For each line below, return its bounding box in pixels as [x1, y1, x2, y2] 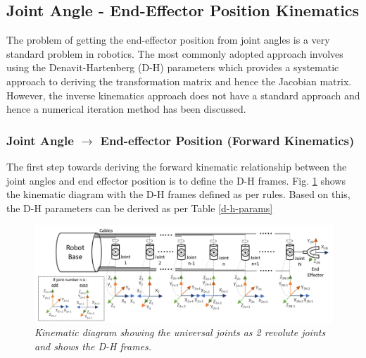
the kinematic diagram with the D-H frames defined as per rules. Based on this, [6, 187, 351, 202]
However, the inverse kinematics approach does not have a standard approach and [6, 87, 360, 102]
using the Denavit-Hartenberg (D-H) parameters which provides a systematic [6, 60, 339, 75]
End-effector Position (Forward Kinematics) [100, 131, 355, 149]
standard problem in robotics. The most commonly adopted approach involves [6, 46, 343, 61]
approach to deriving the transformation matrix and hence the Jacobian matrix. [6, 73, 352, 88]
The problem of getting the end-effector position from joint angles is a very [6, 32, 330, 47]
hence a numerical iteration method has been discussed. [6, 101, 246, 116]
